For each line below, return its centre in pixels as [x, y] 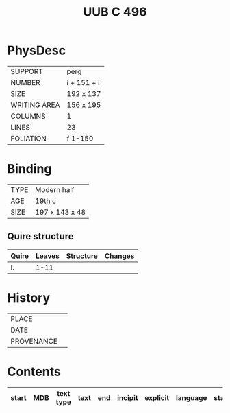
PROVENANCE [34, 341]
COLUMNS [28, 116]
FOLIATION [28, 138]
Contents [34, 371]
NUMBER [25, 82]
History [29, 297]
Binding [29, 169]
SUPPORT [27, 71]
